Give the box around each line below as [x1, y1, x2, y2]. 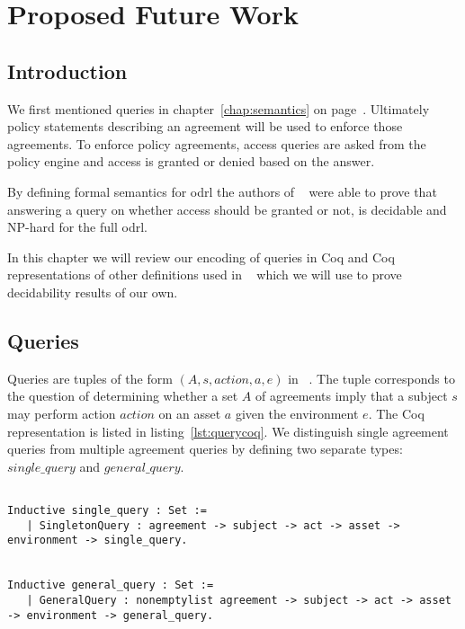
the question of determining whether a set [7, 386, 238, 405]
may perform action [7, 403, 116, 422]
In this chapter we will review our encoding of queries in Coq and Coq [7, 247, 395, 266]
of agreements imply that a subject [255, 386, 448, 405]
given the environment [235, 403, 359, 422]
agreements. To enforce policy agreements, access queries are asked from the [7, 134, 426, 153]
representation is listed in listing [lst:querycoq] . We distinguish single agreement [7, 421, 449, 440]
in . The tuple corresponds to [288, 368, 455, 387]
